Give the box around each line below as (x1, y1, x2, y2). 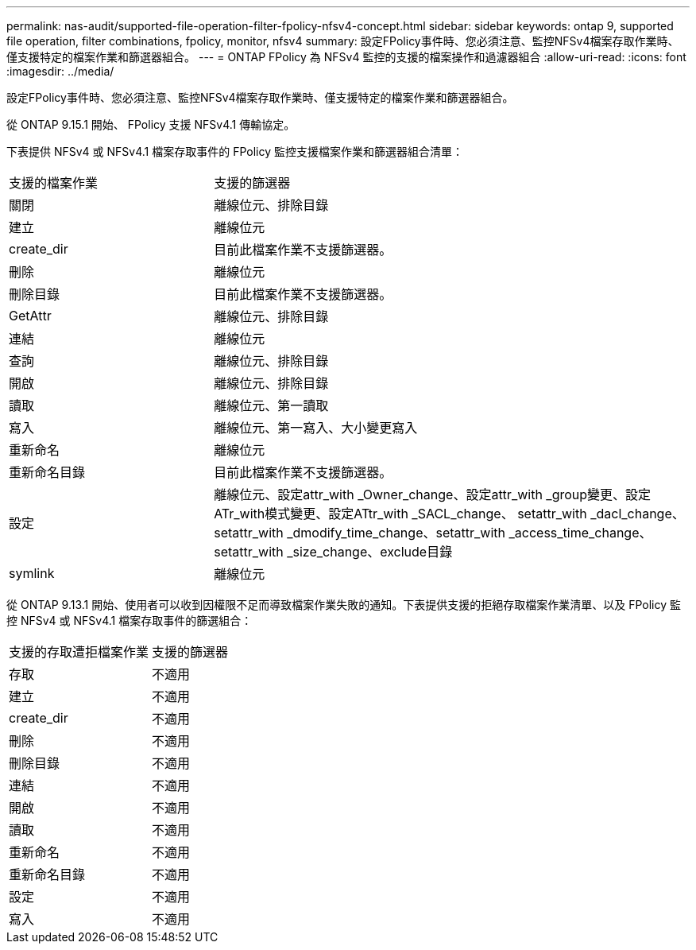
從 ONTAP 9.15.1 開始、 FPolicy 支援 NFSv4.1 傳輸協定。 (6, 118, 296, 131)
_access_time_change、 (508, 525, 652, 541)
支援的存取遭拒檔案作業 (9, 644, 149, 660)
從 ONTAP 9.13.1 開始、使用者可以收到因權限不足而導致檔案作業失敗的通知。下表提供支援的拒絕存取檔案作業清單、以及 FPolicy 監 (6, 598, 681, 611)
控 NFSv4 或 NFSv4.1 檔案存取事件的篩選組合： (6, 614, 253, 627)
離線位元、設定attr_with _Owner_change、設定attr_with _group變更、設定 (214, 487, 652, 502)
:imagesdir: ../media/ (6, 64, 114, 78)
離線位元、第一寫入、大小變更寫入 (214, 420, 418, 436)
